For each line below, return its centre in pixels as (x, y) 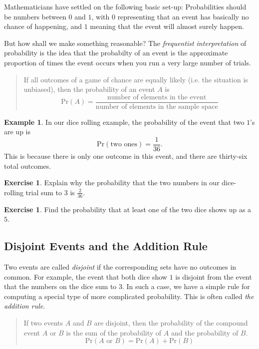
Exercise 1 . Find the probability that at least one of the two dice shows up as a (128, 209)
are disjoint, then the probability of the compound (171, 323)
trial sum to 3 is (50, 192)
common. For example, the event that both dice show (86, 276)
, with (101, 16)
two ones (124, 145)
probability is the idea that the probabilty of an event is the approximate (116, 53)
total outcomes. (28, 166)
